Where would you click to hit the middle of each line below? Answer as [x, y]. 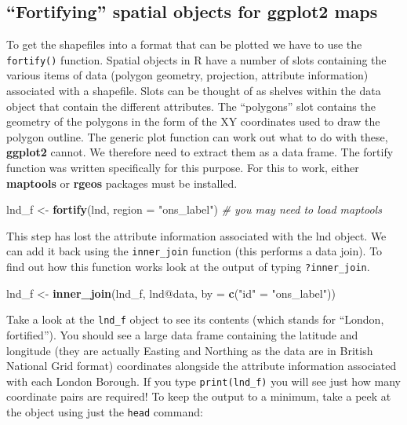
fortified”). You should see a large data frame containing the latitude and [182, 334]
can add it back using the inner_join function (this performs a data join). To [194, 251]
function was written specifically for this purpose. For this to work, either [183, 168]
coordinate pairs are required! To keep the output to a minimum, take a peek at [199, 396]
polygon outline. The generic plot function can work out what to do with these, [197, 136]
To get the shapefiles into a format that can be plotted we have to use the [184, 44]
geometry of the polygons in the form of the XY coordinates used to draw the [193, 121]
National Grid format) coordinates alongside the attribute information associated [202, 366]
